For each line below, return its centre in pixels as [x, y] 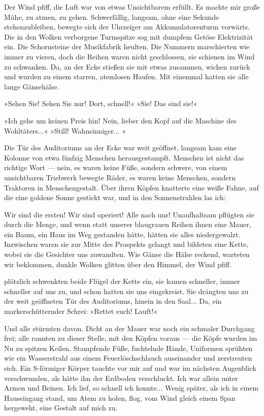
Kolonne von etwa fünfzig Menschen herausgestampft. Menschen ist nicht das [124, 157]
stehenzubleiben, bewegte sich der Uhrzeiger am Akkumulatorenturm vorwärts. [127, 27]
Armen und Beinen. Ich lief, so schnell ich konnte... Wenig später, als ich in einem [131, 388]
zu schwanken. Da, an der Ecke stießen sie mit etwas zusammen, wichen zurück [127, 66]
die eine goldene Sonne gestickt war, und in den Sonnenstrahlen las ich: [115, 197]
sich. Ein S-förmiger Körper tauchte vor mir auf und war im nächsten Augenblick [130, 368]
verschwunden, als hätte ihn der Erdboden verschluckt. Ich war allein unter [121, 378]
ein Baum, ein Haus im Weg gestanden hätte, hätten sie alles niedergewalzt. [122, 234]
